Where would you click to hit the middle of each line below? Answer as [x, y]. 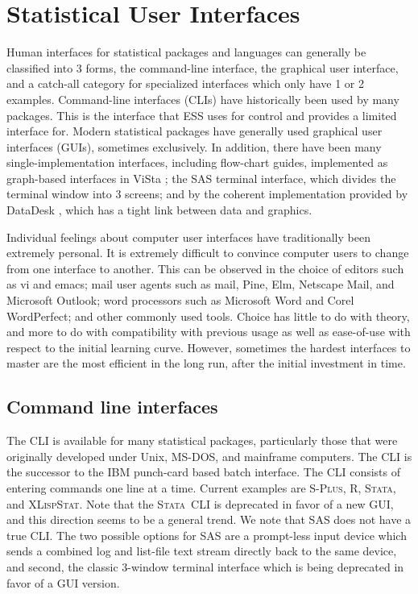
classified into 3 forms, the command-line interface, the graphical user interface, [203, 67]
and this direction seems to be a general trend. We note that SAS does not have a [209, 519]
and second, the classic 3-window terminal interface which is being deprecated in [205, 566]
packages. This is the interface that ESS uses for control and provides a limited [202, 115]
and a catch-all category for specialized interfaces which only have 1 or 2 [185, 83]
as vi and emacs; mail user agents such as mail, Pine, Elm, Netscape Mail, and [201, 284]
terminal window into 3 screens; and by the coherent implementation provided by [207, 194]
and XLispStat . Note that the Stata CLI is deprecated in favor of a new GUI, [200, 503]
